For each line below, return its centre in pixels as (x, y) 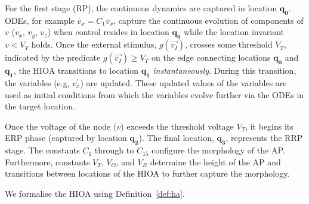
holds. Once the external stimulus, (94, 44)
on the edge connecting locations (211, 57)
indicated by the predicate (53, 57)
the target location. (40, 106)
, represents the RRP (264, 138)
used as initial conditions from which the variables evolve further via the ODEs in (154, 94)
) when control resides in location (108, 32)
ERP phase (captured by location (66, 138)
